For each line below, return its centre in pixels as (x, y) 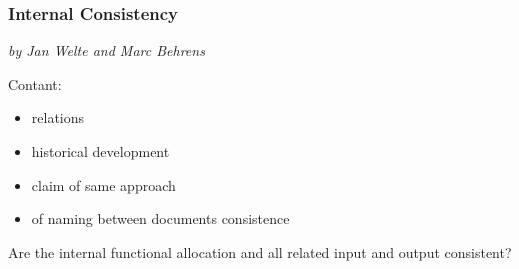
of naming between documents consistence (160, 218)
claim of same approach (103, 184)
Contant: (35, 83)
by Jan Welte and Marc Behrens (106, 50)
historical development (100, 151)
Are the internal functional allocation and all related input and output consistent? (260, 251)
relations (58, 117)
